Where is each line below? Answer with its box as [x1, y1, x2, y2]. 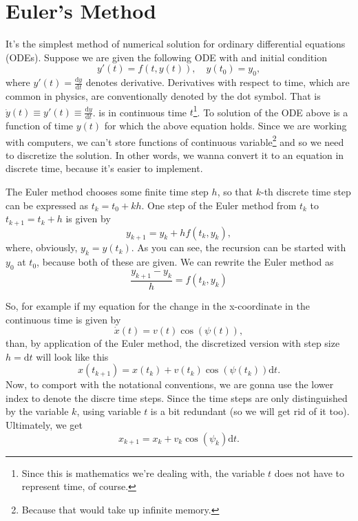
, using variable [76, 404, 141, 418]
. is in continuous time [92, 105, 187, 119]
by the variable [6, 404, 69, 418]
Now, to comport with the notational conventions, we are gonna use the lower [6, 377, 334, 392]
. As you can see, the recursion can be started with [131, 240, 346, 255]
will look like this [36, 349, 109, 363]
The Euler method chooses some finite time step [6, 184, 209, 199]
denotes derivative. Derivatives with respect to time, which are [85, 75, 350, 89]
